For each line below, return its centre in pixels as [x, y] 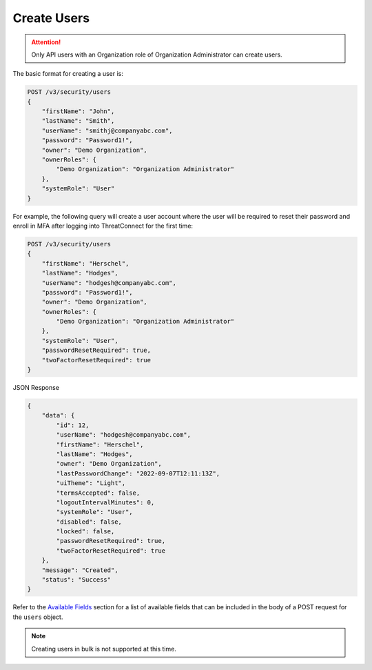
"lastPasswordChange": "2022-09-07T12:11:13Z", [138, 473]
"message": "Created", [80, 570]
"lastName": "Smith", [78, 121]
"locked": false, [85, 532]
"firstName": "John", [78, 111]
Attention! [46, 42]
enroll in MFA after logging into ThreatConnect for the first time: [103, 226]
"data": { [58, 415]
